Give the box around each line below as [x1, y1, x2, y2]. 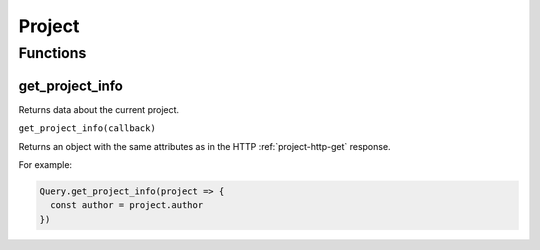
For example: [18, 158, 73, 170]
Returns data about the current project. [18, 103, 180, 115]
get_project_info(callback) [18, 123, 157, 134]
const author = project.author [50, 200, 204, 211]
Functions [18, 44, 87, 62]
